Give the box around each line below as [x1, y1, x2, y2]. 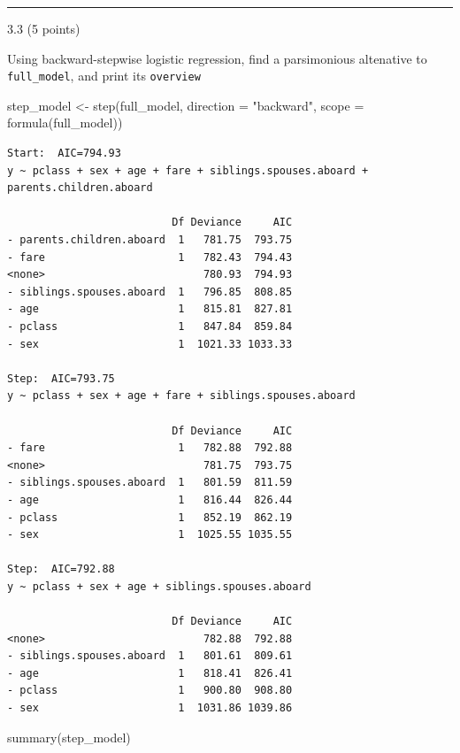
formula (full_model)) [7, 113, 123, 132]
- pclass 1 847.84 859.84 [7, 319, 293, 333]
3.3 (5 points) [7, 19, 80, 37]
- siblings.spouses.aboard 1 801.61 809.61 [7, 649, 293, 663]
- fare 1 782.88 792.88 [7, 442, 293, 455]
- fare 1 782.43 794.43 [7, 250, 293, 264]
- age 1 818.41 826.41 [7, 666, 293, 680]
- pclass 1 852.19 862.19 [7, 511, 293, 524]
